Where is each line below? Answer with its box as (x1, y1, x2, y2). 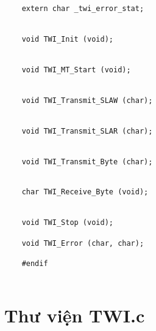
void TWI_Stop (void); (21, 218, 113, 227)
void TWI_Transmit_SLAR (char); (21, 126, 153, 135)
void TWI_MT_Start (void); (21, 65, 131, 74)
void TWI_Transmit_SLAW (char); (21, 96, 153, 105)
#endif (21, 259, 48, 268)
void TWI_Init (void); (21, 34, 113, 44)
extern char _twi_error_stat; (21, 4, 144, 13)
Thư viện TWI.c (4, 302, 145, 327)
